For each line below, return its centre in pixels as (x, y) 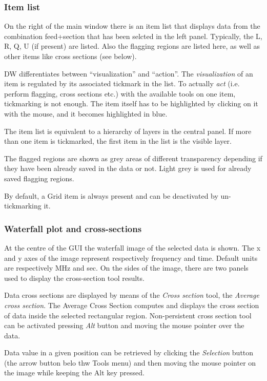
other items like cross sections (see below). (70, 56)
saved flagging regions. (39, 178)
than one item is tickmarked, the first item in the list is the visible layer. (118, 141)
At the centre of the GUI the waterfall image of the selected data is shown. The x (132, 247)
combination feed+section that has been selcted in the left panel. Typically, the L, (133, 36)
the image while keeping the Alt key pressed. (74, 373)
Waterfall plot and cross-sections (73, 228)
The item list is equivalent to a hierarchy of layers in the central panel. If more (128, 131)
